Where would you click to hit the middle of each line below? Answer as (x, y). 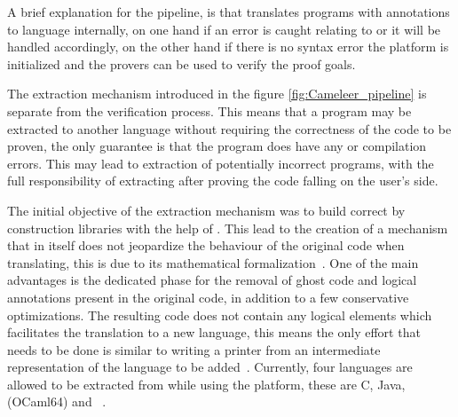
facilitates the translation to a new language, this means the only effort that (214, 332)
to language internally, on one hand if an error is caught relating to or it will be (224, 29)
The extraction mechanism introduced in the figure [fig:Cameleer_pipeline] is (217, 94)
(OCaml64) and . (57, 401)
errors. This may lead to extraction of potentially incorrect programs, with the (221, 163)
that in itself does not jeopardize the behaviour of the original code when (206, 245)
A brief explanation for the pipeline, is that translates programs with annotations (229, 12)
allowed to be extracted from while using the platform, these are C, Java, (206, 384)
